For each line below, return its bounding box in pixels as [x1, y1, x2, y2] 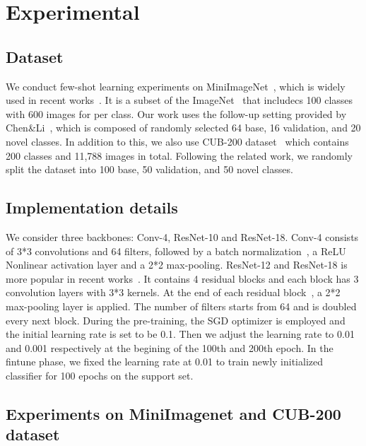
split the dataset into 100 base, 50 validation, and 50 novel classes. [6, 162, 293, 177]
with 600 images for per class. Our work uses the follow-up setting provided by [6, 106, 347, 121]
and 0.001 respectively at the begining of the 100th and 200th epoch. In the [6, 340, 333, 355]
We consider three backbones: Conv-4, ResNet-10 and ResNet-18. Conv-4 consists [6, 229, 359, 244]
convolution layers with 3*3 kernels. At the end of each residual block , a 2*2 [6, 285, 341, 300]
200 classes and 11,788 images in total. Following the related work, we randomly [6, 148, 353, 163]
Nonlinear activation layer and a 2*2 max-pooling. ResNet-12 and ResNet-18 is [6, 257, 348, 272]
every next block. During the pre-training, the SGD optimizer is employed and [6, 312, 346, 327]
